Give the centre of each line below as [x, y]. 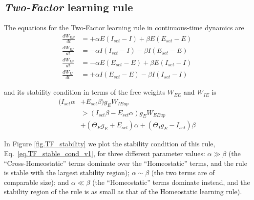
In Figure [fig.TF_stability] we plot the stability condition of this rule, [110, 144]
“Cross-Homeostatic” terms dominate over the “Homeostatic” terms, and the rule [126, 163]
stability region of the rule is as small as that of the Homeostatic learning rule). [123, 191]
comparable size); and [37, 182]
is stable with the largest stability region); [67, 172]
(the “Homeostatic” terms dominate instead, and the [171, 182]
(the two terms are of [183, 172]
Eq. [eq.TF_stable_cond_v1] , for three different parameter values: [105, 153]
